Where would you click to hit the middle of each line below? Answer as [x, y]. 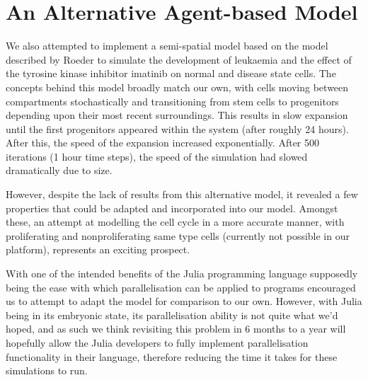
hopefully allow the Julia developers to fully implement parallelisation [157, 342]
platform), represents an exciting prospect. [98, 249]
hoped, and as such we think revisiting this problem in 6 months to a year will [176, 329]
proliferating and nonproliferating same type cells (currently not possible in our [178, 235]
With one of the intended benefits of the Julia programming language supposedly [182, 274]
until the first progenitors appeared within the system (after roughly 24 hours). [177, 128]
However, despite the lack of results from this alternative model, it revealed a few [182, 194]
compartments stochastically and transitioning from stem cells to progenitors [172, 101]
